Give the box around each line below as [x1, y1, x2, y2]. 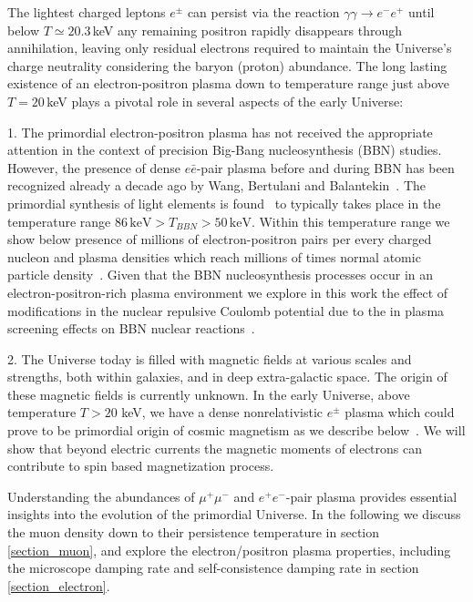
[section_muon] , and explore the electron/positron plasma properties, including [7, 540, 451, 559]
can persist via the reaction [187, 3, 340, 21]
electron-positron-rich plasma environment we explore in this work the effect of [7, 282, 448, 301]
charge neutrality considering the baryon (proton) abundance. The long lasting [7, 56, 447, 75]
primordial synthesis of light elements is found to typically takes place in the [7, 193, 441, 212]
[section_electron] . [7, 576, 110, 595]
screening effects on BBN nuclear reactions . [7, 319, 255, 338]
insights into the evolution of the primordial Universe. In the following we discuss [7, 505, 461, 524]
